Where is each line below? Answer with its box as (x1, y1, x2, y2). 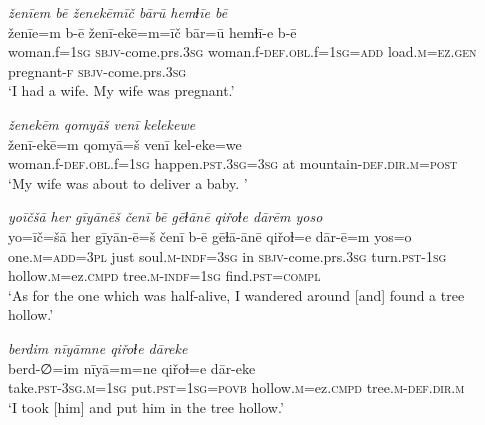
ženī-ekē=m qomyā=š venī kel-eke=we (8, 133, 242, 154)
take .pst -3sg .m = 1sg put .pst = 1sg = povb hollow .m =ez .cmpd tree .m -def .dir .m (8, 377, 465, 398)
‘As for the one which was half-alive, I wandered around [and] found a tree (8, 284, 465, 305)
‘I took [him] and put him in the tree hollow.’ (8, 396, 284, 417)
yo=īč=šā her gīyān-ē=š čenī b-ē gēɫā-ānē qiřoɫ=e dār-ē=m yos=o (8, 225, 412, 246)
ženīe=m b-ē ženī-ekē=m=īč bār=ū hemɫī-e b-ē (8, 21, 297, 42)
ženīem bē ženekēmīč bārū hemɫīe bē (8, 2, 228, 22)
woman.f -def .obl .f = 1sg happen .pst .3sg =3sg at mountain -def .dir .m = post (8, 153, 458, 174)
